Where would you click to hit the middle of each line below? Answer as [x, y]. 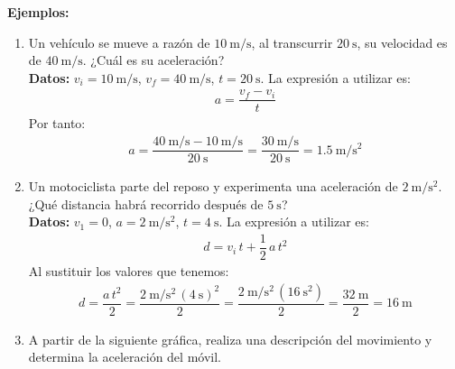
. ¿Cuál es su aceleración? [153, 60]
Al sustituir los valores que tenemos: [129, 271]
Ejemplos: [38, 12]
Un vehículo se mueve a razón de [119, 42]
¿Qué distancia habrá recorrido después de [146, 203]
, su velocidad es [402, 42]
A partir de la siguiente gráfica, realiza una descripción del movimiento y [230, 339]
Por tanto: [57, 123]
